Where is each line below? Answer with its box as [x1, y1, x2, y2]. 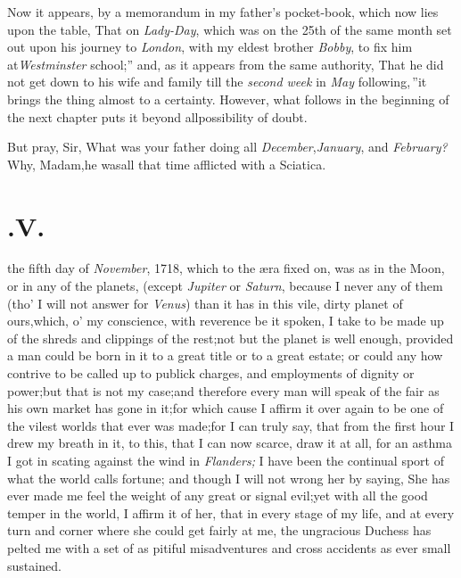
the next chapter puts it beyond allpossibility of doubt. [7, 107, 308, 126]
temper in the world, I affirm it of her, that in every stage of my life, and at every [7, 503, 455, 522]
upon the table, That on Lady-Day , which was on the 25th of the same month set [7, 20, 452, 38]
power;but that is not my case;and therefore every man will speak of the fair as [7, 381, 440, 400]
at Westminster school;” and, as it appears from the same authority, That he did [7, 54, 444, 73]
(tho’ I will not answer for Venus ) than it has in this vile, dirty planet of [7, 293, 403, 312]
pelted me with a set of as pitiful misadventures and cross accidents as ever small [7, 538, 451, 557]
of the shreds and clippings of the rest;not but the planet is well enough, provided [7, 328, 454, 347]
